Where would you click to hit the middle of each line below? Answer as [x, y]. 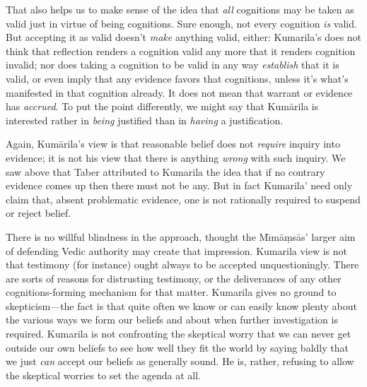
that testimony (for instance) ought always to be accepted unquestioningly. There [182, 264]
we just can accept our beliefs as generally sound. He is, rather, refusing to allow [180, 361]
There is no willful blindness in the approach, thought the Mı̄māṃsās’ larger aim [181, 236]
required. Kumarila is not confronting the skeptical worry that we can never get [179, 334]
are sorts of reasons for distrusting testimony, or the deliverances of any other [174, 278]
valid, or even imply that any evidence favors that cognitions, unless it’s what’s [177, 78]
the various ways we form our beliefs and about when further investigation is [172, 320]
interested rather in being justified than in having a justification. [145, 120]
